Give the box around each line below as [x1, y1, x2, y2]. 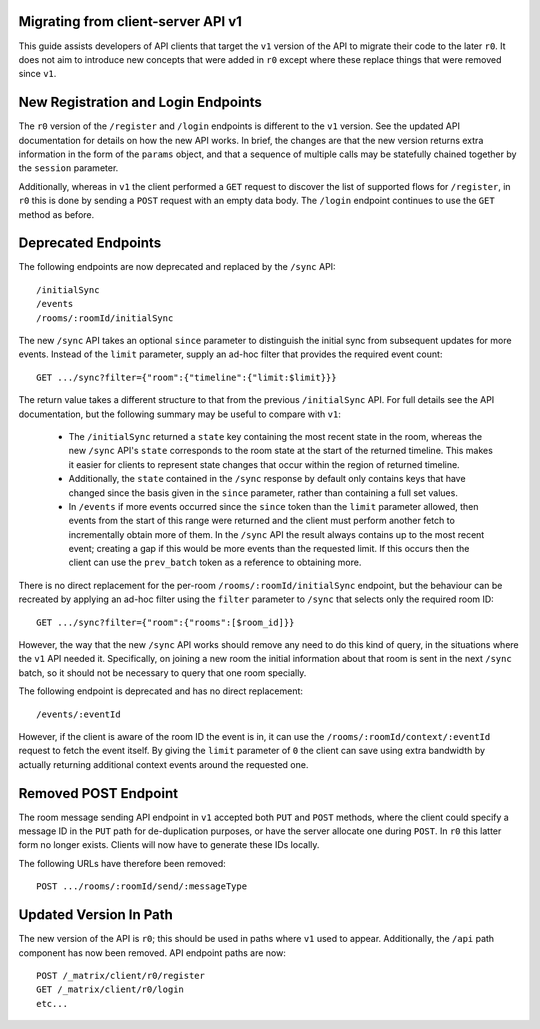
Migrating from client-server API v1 [18, 13, 242, 30]
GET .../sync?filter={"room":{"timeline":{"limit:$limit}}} [36, 371, 337, 383]
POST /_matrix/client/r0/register [36, 970, 205, 981]
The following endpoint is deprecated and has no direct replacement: [18, 685, 304, 697]
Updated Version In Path [18, 906, 174, 924]
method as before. [18, 208, 95, 220]
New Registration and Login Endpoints [18, 94, 262, 111]
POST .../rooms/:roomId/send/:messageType [36, 881, 248, 892]
